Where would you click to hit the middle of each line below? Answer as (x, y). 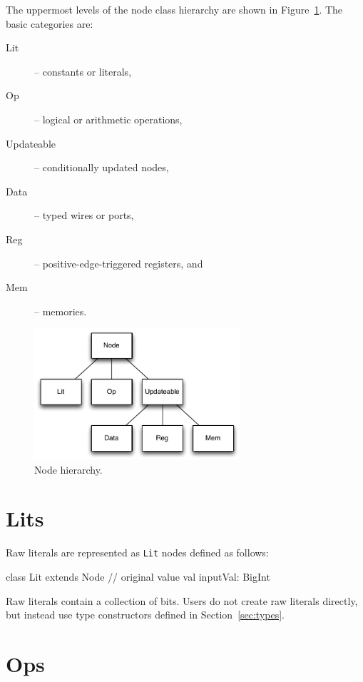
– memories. (61, 311)
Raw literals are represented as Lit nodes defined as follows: (137, 553)
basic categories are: (50, 23)
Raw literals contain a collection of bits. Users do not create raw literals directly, (182, 600)
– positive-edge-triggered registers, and (119, 263)
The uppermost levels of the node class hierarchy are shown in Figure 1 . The (174, 9)
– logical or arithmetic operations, (108, 119)
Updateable (31, 143)
